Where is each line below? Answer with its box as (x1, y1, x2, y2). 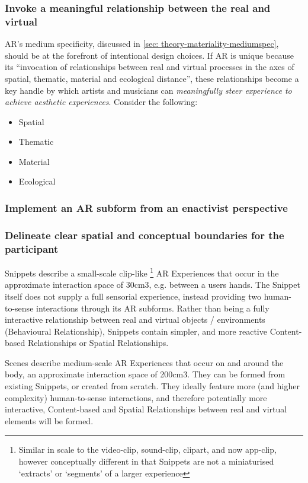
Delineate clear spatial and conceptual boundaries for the (5, 227, 284, 242)
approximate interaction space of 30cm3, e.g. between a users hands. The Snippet (5, 278, 300, 291)
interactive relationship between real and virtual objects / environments (5, 313, 265, 326)
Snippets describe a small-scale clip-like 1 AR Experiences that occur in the (5, 265, 279, 279)
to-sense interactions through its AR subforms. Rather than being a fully (5, 301, 269, 314)
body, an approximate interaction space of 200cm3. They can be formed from (5, 368, 285, 380)
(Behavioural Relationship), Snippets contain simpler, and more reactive (5, 325, 267, 337)
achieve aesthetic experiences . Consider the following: (5, 96, 198, 108)
